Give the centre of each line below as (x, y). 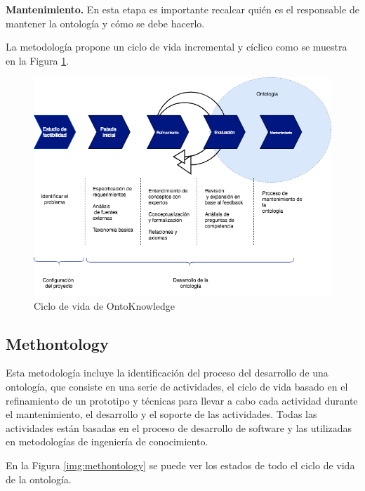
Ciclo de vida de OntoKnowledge (105, 305)
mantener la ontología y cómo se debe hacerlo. (105, 23)
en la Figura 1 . (38, 60)
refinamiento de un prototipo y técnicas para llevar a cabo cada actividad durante (182, 400)
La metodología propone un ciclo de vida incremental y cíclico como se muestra (177, 47)
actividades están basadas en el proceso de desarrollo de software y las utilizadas (179, 427)
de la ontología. (39, 479)
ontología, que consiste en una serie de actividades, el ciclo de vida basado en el (177, 387)
